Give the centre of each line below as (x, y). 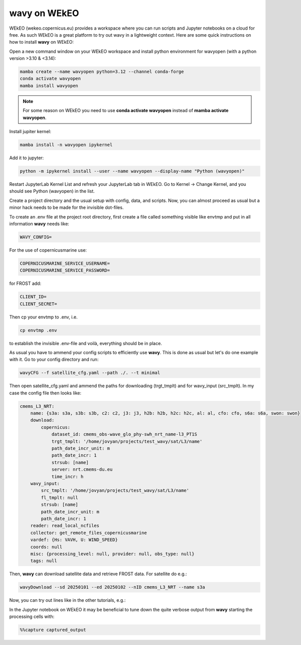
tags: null (44, 561)
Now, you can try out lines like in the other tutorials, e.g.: (67, 600)
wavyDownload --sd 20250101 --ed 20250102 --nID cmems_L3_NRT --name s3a (112, 587)
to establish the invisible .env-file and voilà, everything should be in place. (86, 343)
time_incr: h (67, 476)
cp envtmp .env (38, 330)
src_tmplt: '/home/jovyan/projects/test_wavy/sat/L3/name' (115, 491)
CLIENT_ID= (33, 297)
